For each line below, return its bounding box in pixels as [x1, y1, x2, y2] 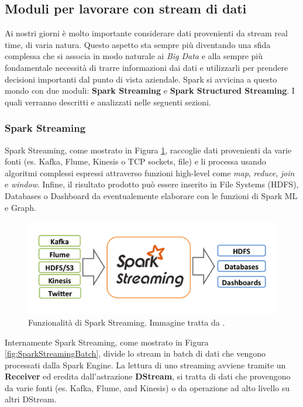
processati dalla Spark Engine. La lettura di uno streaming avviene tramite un [5, 358, 286, 371]
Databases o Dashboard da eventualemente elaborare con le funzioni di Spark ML [5, 189, 298, 201]
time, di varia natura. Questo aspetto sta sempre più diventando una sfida [5, 38, 271, 50]
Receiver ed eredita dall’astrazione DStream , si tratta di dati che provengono [5, 370, 291, 382]
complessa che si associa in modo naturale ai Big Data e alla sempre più [5, 50, 263, 62]
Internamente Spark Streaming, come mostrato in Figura [5, 336, 209, 348]
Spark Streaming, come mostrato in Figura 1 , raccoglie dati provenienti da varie [5, 143, 292, 156]
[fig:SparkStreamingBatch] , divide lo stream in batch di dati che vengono [5, 347, 266, 360]
